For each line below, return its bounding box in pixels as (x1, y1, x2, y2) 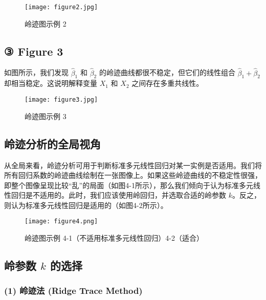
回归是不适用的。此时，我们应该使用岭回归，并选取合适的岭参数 (11, 190, 226, 200)
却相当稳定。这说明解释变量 (4, 78, 97, 88)
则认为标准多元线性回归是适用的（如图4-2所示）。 (4, 199, 168, 210)
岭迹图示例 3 (25, 110, 66, 121)
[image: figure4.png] (25, 218, 98, 225)
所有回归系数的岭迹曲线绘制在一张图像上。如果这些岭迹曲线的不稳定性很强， (4, 170, 262, 180)
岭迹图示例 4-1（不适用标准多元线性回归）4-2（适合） (25, 233, 204, 243)
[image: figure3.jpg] (25, 96, 98, 104)
